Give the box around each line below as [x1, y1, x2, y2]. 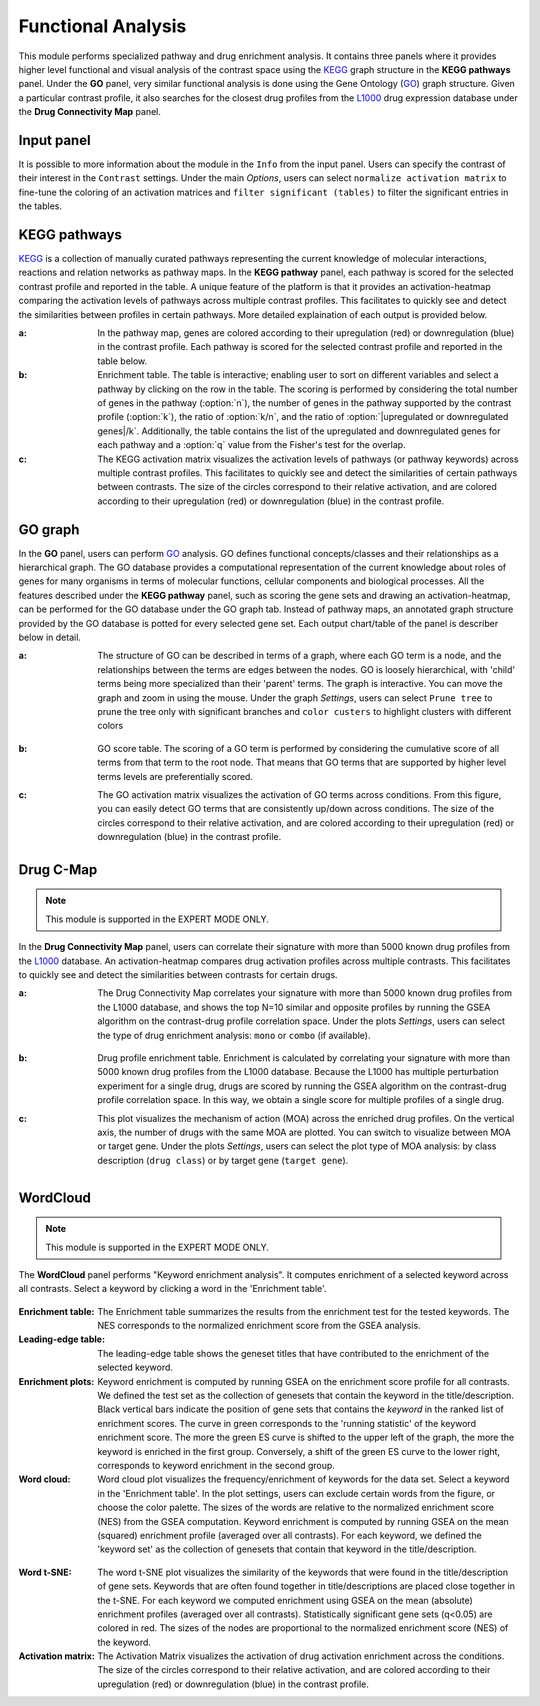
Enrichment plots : [18, 1375, 95, 1387]
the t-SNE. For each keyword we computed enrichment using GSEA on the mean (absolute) [97, 1594, 474, 1606]
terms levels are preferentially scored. [97, 770, 254, 782]
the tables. [18, 200, 63, 212]
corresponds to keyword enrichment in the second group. [97, 1459, 335, 1471]
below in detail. [18, 631, 82, 643]
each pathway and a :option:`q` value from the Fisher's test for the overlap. [97, 439, 406, 451]
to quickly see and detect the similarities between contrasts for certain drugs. [18, 969, 339, 981]
